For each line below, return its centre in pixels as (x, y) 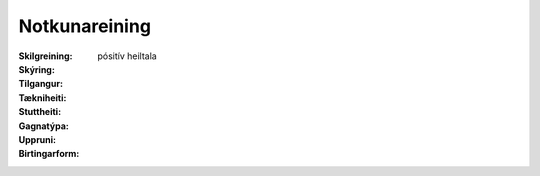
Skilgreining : (45, 56)
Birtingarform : (49, 154)
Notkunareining (85, 26)
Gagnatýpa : (43, 126)
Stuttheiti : (40, 112)
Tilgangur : (41, 84)
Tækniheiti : (42, 97)
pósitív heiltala (127, 56)
